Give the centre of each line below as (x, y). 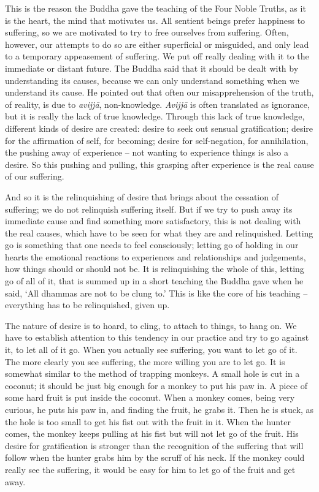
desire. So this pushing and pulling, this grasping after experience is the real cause (159, 164)
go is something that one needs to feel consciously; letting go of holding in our (152, 245)
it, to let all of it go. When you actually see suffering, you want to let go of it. (151, 350)
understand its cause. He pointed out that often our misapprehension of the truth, (159, 92)
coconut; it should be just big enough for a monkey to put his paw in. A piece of (156, 385)
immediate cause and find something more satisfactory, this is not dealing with (153, 221)
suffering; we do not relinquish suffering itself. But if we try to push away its (149, 209)
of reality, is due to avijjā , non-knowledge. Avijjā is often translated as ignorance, (157, 104)
